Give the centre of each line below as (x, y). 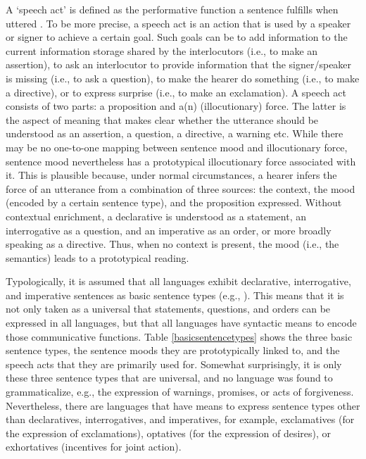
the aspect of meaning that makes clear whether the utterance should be (162, 119)
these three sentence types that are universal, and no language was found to (169, 378)
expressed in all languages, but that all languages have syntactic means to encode (181, 323)
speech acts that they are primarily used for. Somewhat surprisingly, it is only (174, 364)
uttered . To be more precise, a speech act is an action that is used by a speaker (178, 23)
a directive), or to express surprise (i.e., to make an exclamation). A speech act (176, 92)
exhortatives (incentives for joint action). (94, 447)
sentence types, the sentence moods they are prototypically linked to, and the (173, 350)
